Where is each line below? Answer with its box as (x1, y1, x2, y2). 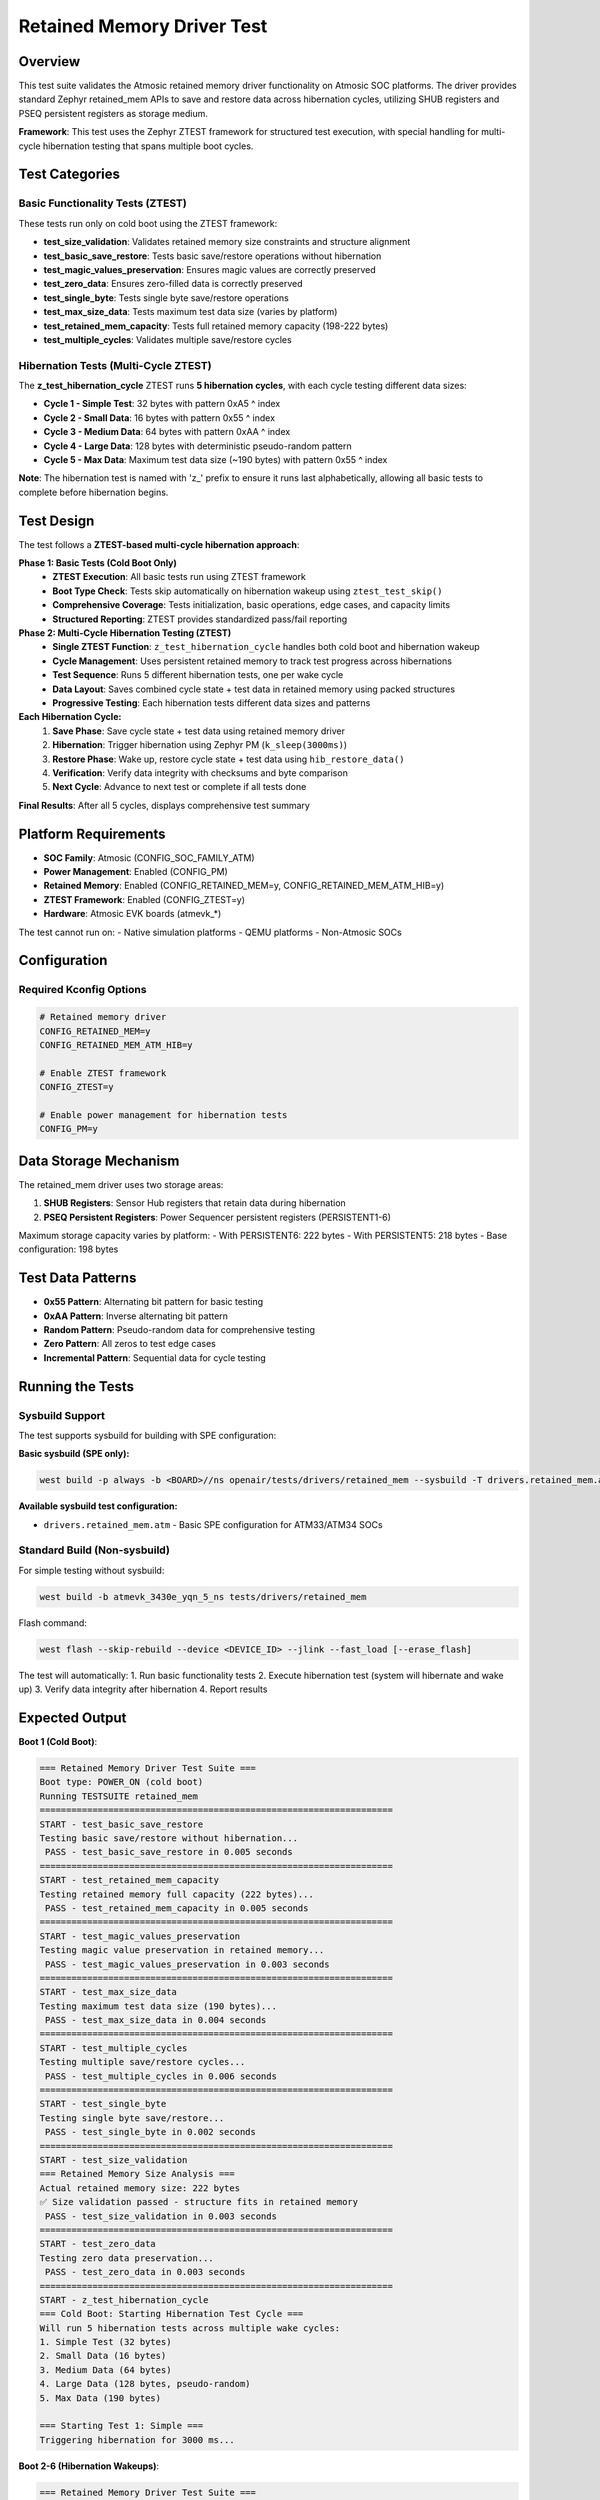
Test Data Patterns (18, 1270, 137, 1287)
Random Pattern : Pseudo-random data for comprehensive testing (43, 1324, 315, 1336)
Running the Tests (18, 1378, 135, 1395)
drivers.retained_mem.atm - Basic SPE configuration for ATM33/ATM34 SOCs (43, 1518, 384, 1530)
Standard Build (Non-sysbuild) (18, 1543, 170, 1557)
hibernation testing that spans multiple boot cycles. (42, 140, 254, 152)
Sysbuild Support (18, 1408, 105, 1422)
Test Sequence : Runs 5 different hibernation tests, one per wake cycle (52, 669, 344, 681)
